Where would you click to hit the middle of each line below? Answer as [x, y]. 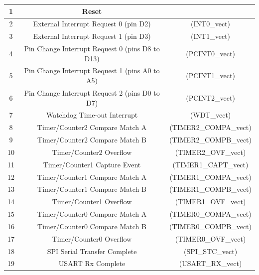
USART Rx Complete [92, 263]
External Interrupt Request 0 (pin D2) [92, 24]
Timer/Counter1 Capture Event [92, 164]
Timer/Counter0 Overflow [92, 238]
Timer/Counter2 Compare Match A [92, 127]
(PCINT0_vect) [210, 53]
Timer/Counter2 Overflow [92, 152]
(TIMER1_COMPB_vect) [210, 189]
